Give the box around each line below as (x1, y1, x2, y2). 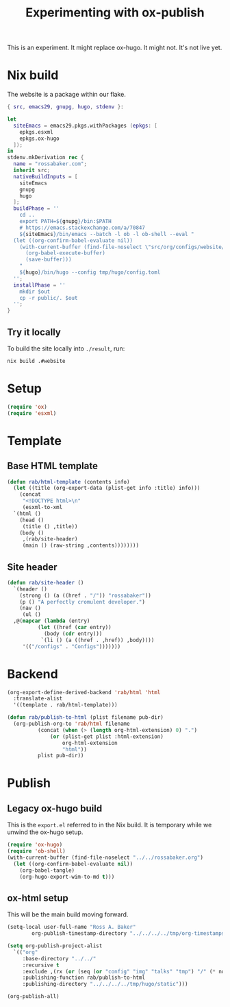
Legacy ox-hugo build (7, 803, 103, 814)
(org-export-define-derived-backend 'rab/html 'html (7, 689, 161, 696)
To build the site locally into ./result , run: (7, 344, 125, 353)
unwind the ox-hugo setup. (7, 828, 84, 836)
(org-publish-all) (7, 993, 60, 1000)
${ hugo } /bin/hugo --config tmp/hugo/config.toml (19, 269, 161, 276)
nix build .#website (7, 357, 66, 364)
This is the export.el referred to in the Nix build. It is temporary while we (7, 821, 212, 829)
